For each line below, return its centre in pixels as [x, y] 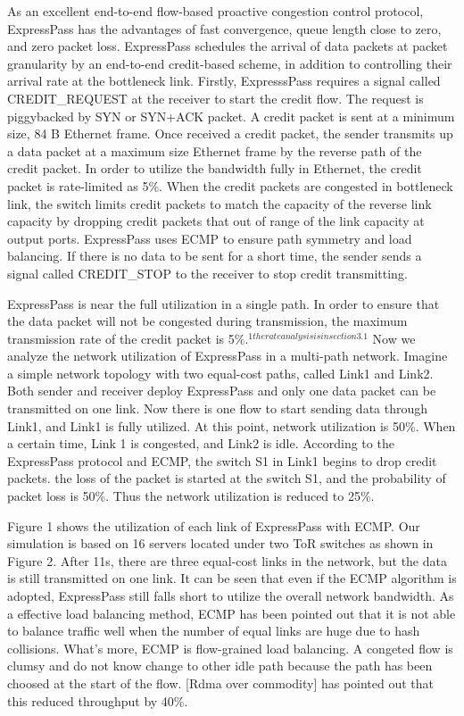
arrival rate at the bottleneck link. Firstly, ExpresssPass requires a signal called [224, 81]
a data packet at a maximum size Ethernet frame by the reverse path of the [215, 150]
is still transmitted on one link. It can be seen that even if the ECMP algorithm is [232, 578]
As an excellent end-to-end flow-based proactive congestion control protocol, [215, 11]
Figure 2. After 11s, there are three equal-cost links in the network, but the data [227, 560]
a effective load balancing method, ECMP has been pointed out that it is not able [232, 613]
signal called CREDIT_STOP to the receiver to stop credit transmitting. [207, 273]
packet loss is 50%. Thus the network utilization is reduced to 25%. [191, 496]
